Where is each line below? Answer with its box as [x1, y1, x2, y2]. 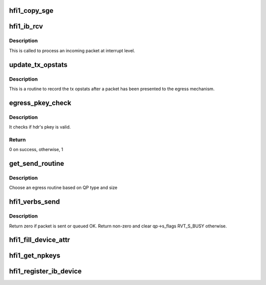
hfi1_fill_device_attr [9, 236, 70, 244]
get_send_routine [9, 159, 65, 168]
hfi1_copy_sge [9, 6, 54, 15]
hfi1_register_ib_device [9, 267, 82, 276]
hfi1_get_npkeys [9, 252, 61, 260]
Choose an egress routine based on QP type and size [9, 185, 118, 190]
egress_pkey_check [9, 98, 71, 107]
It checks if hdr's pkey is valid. [9, 124, 71, 130]
